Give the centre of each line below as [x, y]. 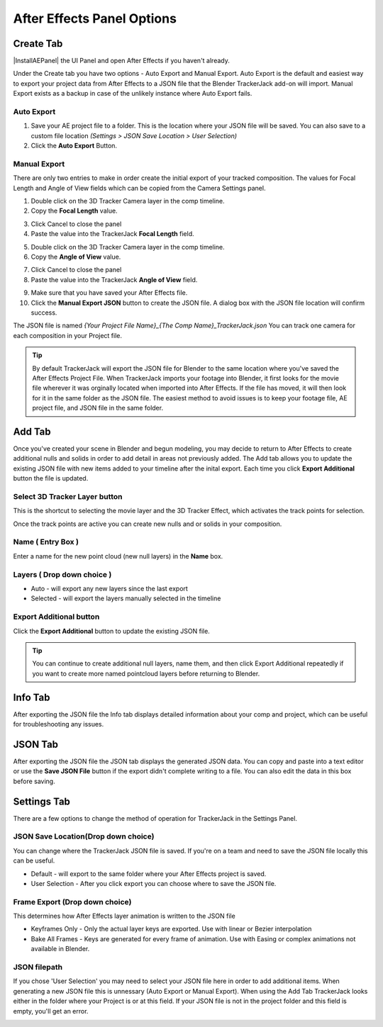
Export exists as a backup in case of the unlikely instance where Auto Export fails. [133, 94]
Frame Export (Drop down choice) [72, 902]
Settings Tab [42, 801]
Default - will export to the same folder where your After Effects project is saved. [149, 874]
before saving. [34, 781]
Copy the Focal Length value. [74, 211]
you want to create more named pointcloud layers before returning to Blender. [146, 673]
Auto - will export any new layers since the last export [109, 589]
